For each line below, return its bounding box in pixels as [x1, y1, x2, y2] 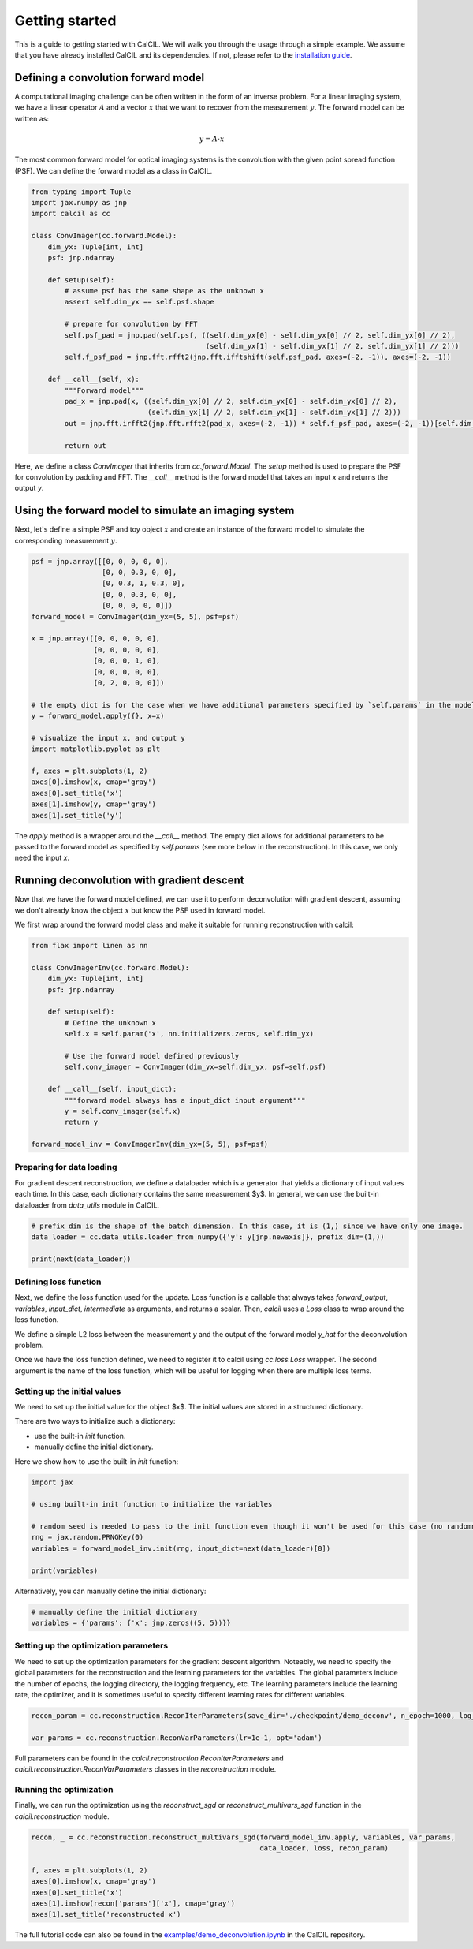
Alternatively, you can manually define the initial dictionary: [14, 1586, 207, 1596]
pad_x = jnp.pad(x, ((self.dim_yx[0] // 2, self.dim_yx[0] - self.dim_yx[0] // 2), [64, 397, 397, 405]
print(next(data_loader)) [31, 1254, 132, 1264]
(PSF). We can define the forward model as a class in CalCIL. [14, 166, 213, 175]
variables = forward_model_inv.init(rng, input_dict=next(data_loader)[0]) [31, 1544, 331, 1553]
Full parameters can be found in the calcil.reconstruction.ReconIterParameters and [14, 1753, 284, 1763]
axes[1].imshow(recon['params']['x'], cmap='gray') [31, 1899, 236, 1908]
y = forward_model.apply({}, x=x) [31, 711, 165, 721]
